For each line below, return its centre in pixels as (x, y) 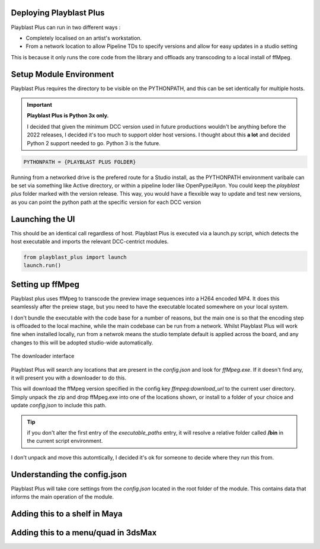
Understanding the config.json (69, 474)
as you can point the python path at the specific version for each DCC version (106, 202)
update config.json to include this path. (59, 406)
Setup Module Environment (63, 74)
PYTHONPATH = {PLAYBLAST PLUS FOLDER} (80, 162)
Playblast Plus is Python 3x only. (68, 116)
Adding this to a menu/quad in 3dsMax (84, 533)
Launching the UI (43, 219)
